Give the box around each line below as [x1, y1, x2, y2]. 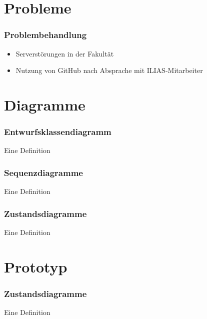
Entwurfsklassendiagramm [4, 125, 111, 138]
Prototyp [4, 256, 67, 276]
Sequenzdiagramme [4, 166, 83, 178]
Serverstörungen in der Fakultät [15, 48, 114, 58]
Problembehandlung [4, 28, 87, 41]
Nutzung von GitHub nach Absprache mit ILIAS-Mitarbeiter [15, 65, 203, 75]
